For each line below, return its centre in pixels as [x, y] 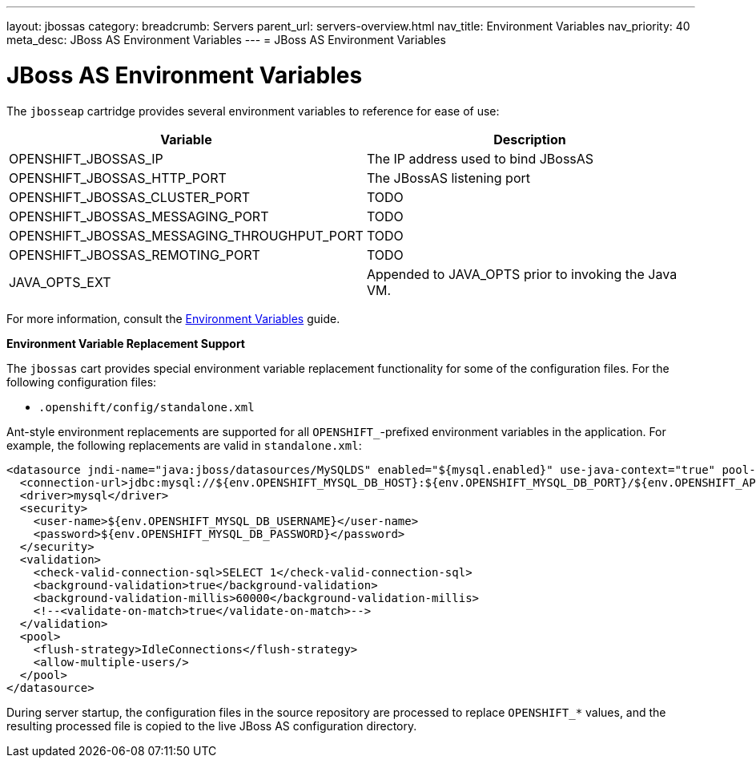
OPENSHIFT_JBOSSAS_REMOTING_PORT [135, 255]
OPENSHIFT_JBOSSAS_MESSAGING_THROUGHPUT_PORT [186, 235]
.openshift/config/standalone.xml [147, 407]
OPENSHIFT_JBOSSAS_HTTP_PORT [118, 178]
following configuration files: [82, 382]
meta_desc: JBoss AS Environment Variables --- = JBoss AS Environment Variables [226, 40]
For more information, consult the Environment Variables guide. [173, 318]
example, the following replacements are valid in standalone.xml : [184, 445]
